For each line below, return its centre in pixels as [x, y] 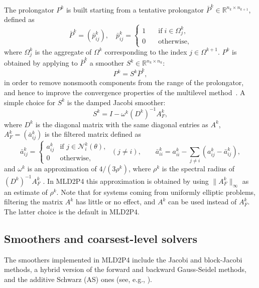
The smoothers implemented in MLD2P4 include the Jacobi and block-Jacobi [123, 259]
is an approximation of [62, 169]
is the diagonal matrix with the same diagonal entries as [122, 124]
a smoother [107, 63]
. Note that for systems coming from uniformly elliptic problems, [156, 192]
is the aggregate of [63, 51]
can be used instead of [202, 202]
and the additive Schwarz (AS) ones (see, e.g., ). [78, 279]
